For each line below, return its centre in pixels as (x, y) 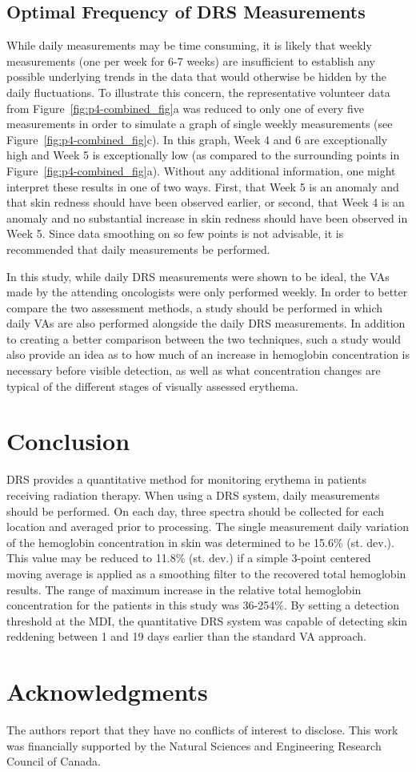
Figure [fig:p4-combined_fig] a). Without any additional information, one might (201, 170)
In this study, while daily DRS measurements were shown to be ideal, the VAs (198, 276)
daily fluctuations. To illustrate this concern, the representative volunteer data (198, 92)
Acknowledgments (107, 692)
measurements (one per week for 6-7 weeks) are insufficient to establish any (191, 60)
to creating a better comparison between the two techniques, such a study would (204, 338)
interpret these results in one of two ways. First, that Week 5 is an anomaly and (203, 186)
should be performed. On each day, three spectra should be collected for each (196, 511)
